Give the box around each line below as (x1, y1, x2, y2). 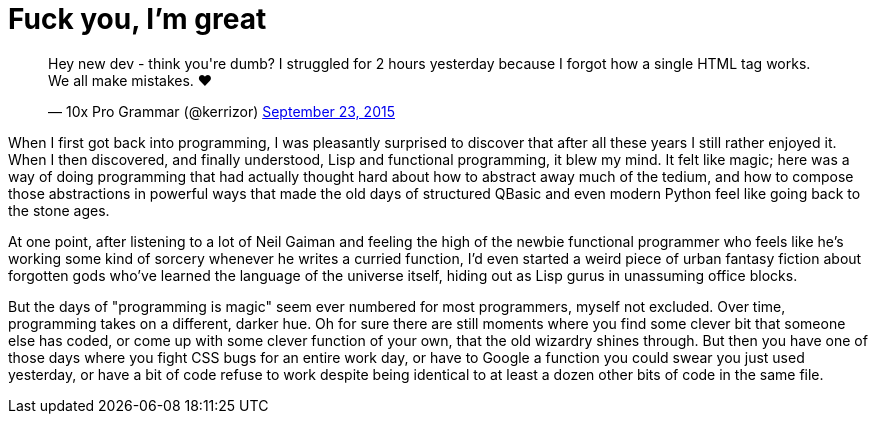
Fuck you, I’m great (8, 2, 267, 36)
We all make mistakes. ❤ (48, 71, 213, 89)
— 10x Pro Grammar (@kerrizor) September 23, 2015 (48, 102, 395, 120)
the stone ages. (8, 201, 110, 219)
